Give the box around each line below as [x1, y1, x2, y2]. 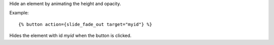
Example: [9, 10, 29, 16]
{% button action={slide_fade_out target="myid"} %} [18, 21, 152, 27]
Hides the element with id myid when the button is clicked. [9, 32, 132, 38]
